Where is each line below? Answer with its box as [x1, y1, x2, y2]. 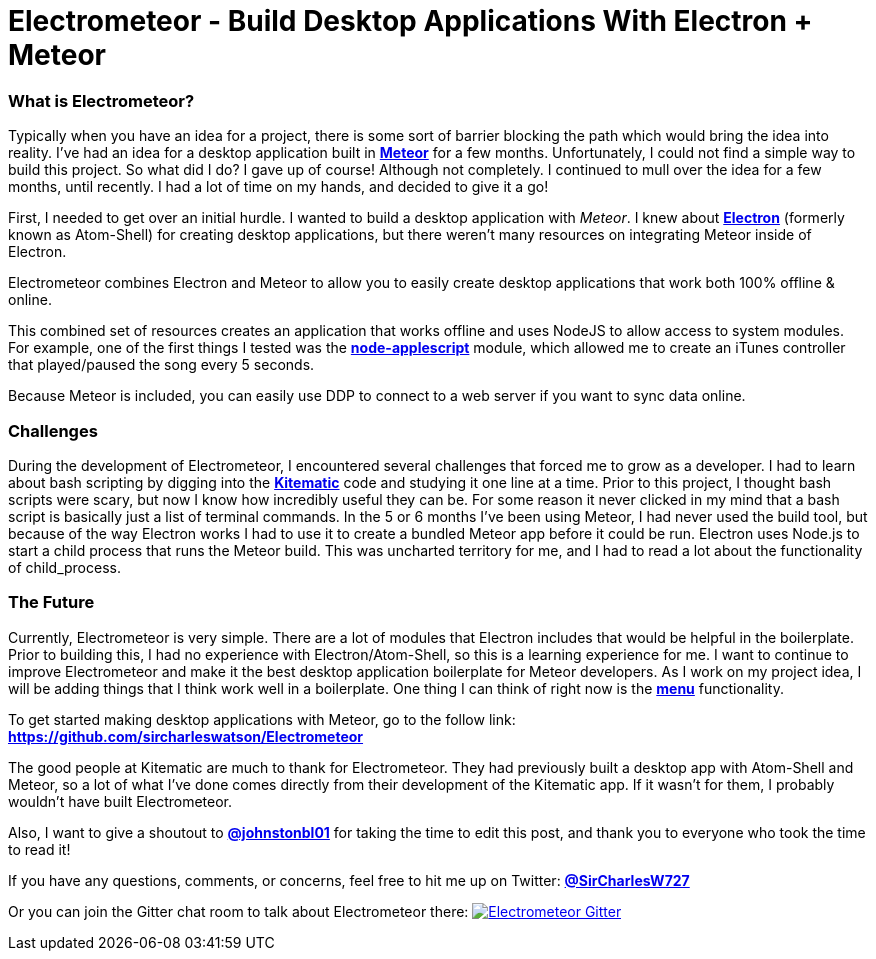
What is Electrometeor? [8, 90, 195, 111]
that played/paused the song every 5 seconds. [8, 356, 315, 374]
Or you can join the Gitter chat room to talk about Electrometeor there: [8, 902, 469, 920]
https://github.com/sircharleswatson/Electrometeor [8, 727, 364, 745]
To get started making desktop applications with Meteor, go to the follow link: [8, 710, 516, 728]
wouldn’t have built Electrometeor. [8, 792, 233, 810]
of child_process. [8, 558, 121, 576]
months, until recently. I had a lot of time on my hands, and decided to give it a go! [8, 178, 549, 196]
